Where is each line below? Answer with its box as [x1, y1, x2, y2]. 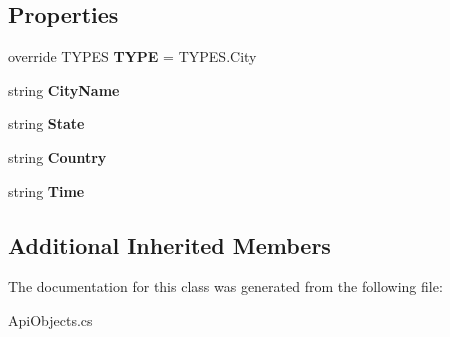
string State [8, 113, 85, 134]
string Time [8, 180, 85, 201]
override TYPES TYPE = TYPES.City [8, 46, 257, 67]
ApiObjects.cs [8, 309, 93, 330]
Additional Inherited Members [8, 229, 331, 260]
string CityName [8, 79, 120, 100]
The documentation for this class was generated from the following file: [8, 276, 443, 297]
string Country [8, 146, 107, 167]
